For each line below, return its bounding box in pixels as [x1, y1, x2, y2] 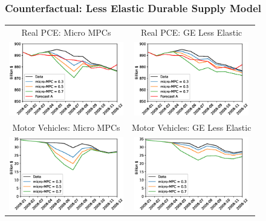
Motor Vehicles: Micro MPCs [12, 120, 120, 133]
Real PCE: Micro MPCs [21, 25, 111, 38]
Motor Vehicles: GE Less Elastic [131, 120, 251, 133]
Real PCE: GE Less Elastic [141, 25, 242, 38]
